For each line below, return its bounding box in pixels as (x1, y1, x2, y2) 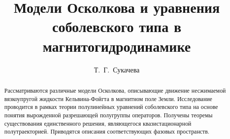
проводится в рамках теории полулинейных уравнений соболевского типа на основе (4, 103, 218, 111)
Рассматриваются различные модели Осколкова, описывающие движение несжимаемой (4, 86, 226, 94)
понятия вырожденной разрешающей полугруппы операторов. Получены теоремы (4, 110, 213, 119)
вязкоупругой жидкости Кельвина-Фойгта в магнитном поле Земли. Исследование (4, 94, 212, 103)
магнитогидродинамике (42, 35, 191, 56)
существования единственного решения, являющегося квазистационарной (4, 119, 192, 127)
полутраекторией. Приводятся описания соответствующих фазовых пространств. (4, 127, 210, 136)
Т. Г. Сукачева (94, 64, 140, 74)
